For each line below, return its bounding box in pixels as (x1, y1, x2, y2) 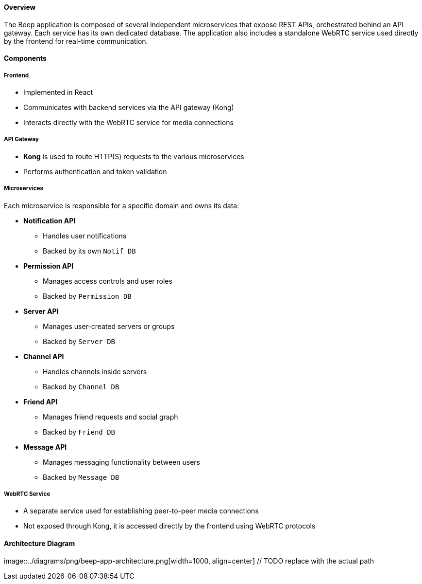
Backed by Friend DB (43, 427, 116, 436)
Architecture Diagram (4, 539, 75, 547)
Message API (23, 442, 67, 451)
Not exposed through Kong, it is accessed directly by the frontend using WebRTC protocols (23, 522, 316, 530)
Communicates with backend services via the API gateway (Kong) (23, 103, 234, 111)
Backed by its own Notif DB (43, 246, 136, 255)
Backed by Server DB (43, 337, 116, 346)
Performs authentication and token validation (23, 167, 167, 176)
